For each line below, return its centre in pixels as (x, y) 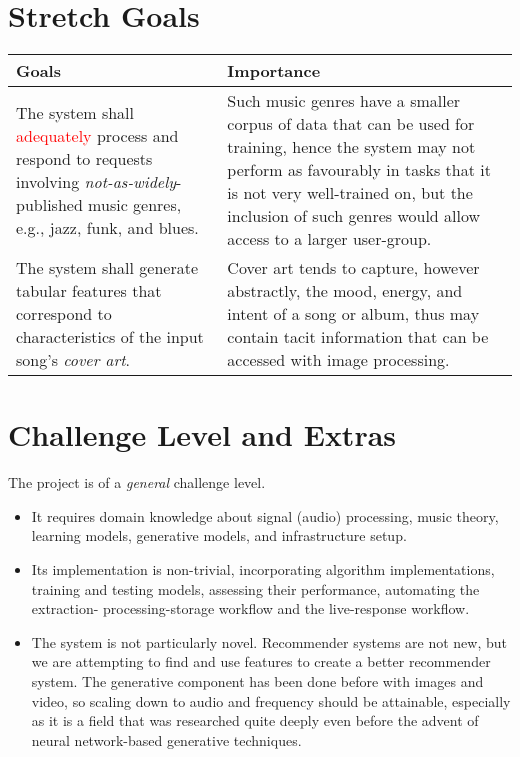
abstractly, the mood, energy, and (345, 291)
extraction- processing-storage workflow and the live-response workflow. (250, 608)
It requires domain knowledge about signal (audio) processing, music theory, (265, 515)
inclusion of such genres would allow (354, 216)
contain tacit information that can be (358, 337)
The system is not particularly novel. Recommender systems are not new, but (269, 641)
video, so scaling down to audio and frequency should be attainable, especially (271, 700)
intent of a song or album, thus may (353, 314)
